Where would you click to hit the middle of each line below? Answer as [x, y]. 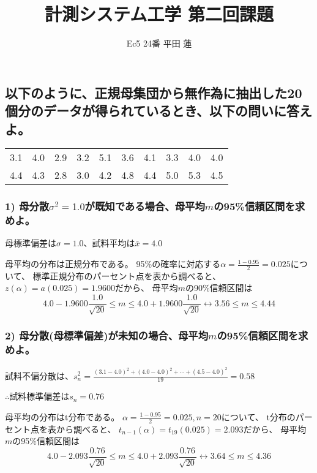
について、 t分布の [258, 416]
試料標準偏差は [39, 396]
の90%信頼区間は [219, 288]
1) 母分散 [27, 206]
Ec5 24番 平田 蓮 [159, 43]
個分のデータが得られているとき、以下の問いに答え [158, 111]
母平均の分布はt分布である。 [62, 416]
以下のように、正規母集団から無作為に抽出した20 [154, 92]
